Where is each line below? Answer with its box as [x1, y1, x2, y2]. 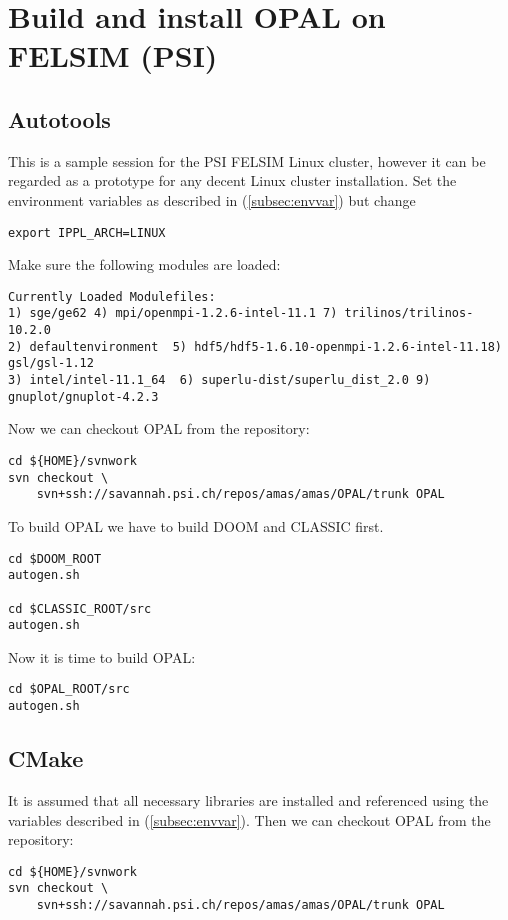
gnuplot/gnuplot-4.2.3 [8, 389, 159, 404]
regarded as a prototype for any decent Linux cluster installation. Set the [8, 170, 457, 191]
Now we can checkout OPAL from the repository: [8, 418, 310, 439]
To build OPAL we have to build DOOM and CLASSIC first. [8, 515, 384, 536]
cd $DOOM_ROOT [8, 551, 102, 566]
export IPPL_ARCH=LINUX [8, 225, 166, 240]
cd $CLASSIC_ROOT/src [8, 601, 152, 616]
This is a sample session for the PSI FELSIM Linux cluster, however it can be [8, 150, 486, 171]
